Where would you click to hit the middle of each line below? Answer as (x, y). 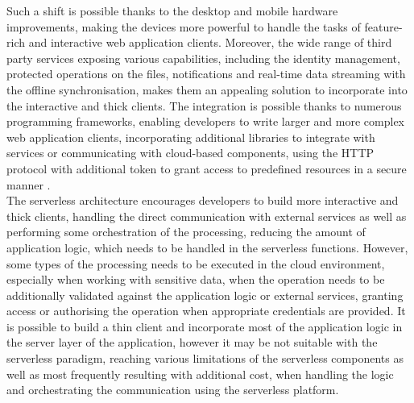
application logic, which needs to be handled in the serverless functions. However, (207, 247)
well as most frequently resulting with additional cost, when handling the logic (200, 374)
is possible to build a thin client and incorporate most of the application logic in (205, 326)
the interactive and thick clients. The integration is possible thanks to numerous (204, 105)
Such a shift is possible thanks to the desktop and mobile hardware (172, 10)
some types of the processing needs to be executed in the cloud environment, (196, 263)
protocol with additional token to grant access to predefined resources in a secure (207, 168)
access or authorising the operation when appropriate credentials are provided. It (206, 311)
